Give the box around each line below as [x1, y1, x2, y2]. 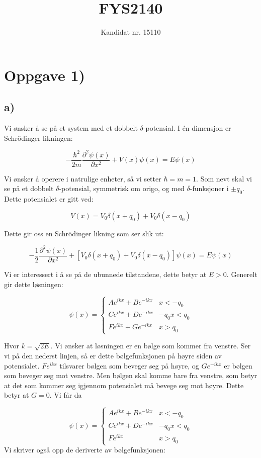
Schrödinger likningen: [4, 132, 73, 143]
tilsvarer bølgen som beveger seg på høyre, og [59, 360, 199, 371]
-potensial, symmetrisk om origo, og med [59, 183, 185, 194]
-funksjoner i [190, 183, 229, 194]
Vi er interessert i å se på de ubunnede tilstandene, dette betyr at [4, 269, 207, 279]
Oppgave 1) [4, 64, 85, 85]
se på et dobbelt [4, 183, 54, 194]
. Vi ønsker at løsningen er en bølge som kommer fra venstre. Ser [50, 340, 251, 351]
